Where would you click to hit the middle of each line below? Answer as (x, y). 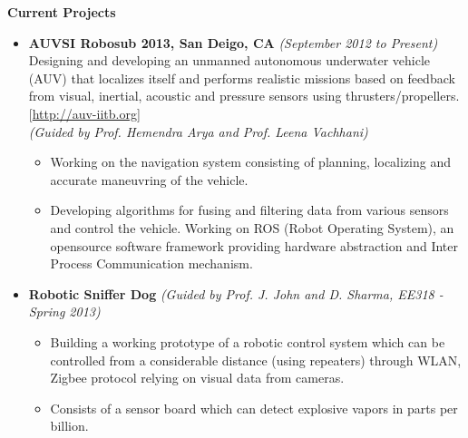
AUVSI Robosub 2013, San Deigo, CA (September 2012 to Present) (233, 42)
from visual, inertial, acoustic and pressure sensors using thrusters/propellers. (244, 96)
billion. (69, 426)
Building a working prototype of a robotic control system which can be (248, 341)
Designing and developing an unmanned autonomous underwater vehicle (229, 60)
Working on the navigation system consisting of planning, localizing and (250, 162)
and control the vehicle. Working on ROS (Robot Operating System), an (252, 227)
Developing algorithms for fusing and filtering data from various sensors (249, 210)
